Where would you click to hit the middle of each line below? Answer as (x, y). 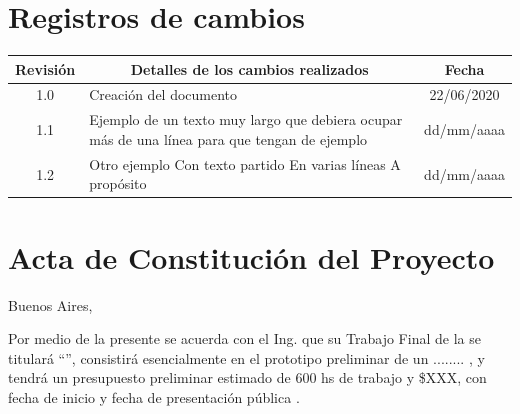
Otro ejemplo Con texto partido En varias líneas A (245, 163)
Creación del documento (163, 94)
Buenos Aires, (50, 304)
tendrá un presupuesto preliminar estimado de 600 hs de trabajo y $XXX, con (247, 377)
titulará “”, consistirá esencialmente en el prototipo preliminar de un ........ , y (246, 357)
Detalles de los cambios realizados (249, 68)
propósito (118, 183)
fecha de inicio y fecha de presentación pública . (154, 396)
